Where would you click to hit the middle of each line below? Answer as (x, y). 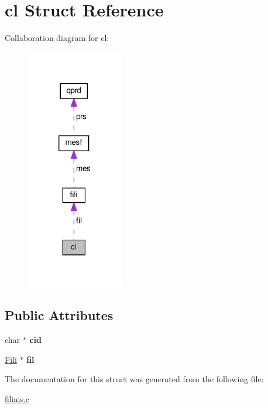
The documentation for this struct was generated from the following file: (134, 379)
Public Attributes (59, 315)
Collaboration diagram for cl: (57, 38)
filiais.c (17, 398)
